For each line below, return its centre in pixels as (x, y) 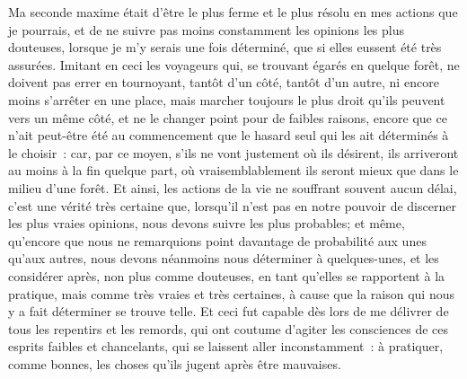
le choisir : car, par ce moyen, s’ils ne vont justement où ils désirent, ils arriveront (233, 152)
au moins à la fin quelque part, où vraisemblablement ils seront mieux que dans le (233, 170)
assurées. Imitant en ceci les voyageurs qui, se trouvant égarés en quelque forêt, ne (234, 64)
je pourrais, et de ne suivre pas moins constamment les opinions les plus (206, 29)
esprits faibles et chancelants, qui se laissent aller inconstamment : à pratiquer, (226, 346)
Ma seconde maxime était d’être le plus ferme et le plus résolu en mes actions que (233, 12)
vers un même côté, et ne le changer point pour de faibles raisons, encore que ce (228, 117)
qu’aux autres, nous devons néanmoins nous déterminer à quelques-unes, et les (224, 258)
